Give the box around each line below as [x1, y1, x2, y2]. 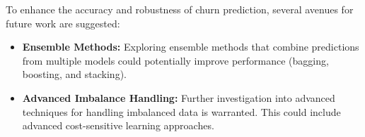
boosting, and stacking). [22, 67, 127, 81]
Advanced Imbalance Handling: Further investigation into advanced [22, 90, 335, 105]
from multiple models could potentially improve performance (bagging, [22, 53, 329, 67]
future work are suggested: [6, 15, 120, 30]
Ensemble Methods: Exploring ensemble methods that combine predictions [22, 39, 359, 54]
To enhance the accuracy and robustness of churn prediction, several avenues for [6, 2, 354, 16]
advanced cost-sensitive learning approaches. [22, 118, 214, 133]
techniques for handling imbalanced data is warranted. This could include [22, 104, 341, 119]
